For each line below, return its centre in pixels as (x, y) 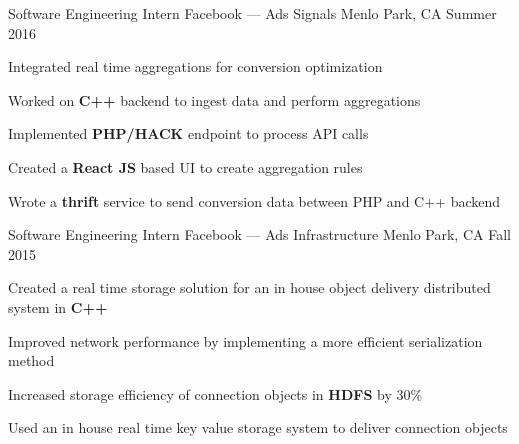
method (31, 360)
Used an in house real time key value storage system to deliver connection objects (258, 427)
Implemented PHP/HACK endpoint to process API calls (188, 133)
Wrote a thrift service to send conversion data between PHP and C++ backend (254, 200)
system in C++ (58, 306)
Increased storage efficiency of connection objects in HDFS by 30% (215, 393)
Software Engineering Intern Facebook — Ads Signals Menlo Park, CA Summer (252, 13)
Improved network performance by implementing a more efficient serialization (245, 340)
